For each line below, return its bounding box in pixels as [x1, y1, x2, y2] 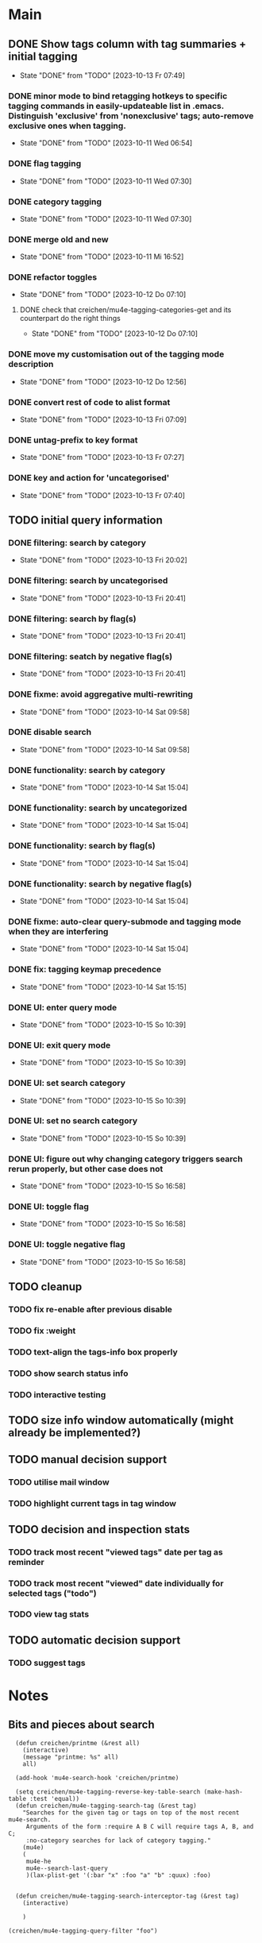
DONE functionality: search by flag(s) [8, 840, 156, 852]
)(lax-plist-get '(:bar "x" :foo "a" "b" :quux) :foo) [25, 1871, 212, 1879]
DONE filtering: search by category [8, 537, 147, 548]
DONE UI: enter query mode [8, 1002, 118, 1013]
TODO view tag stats [8, 1609, 90, 1620]
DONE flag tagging [8, 158, 82, 169]
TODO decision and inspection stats [8, 1523, 191, 1536]
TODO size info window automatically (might [8, 1414, 234, 1427]
